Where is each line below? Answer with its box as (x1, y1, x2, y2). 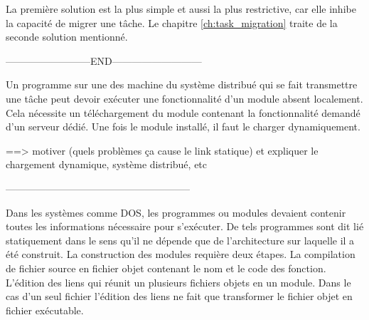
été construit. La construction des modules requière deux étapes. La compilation (6, 247, 355, 262)
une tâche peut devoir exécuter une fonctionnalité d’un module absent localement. (6, 91, 363, 105)
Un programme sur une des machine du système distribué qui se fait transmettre (6, 77, 358, 92)
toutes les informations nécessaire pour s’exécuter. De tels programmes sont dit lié (6, 219, 364, 234)
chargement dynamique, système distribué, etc (6, 157, 208, 172)
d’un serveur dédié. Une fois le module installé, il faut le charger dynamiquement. (6, 119, 360, 134)
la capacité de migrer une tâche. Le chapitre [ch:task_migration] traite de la (6, 15, 338, 30)
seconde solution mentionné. (6, 29, 128, 44)
